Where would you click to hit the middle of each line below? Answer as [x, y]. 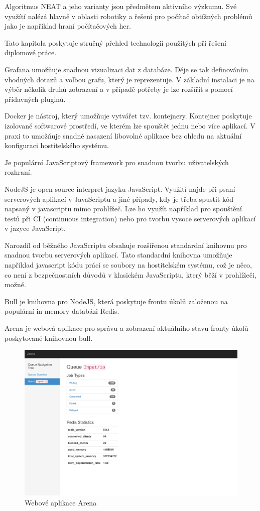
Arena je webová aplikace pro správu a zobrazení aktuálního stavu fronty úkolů [126, 328]
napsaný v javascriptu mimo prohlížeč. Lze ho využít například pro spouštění [123, 209]
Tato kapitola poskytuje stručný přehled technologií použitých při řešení [115, 42]
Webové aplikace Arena [61, 502]
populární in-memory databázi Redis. [62, 311]
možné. [15, 284]
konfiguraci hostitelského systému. [57, 145]
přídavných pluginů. [35, 99]
